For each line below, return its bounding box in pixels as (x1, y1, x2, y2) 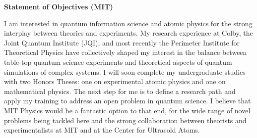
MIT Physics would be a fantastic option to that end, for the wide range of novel (4, 105, 251, 115)
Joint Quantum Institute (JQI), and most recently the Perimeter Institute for (4, 37, 240, 47)
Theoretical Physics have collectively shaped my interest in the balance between (4, 47, 247, 57)
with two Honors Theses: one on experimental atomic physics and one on (4, 76, 226, 87)
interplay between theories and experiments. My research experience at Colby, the (4, 28, 253, 38)
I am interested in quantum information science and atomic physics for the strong (4, 18, 253, 28)
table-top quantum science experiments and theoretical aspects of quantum (4, 56, 232, 67)
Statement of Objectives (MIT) (4, 1, 113, 11)
